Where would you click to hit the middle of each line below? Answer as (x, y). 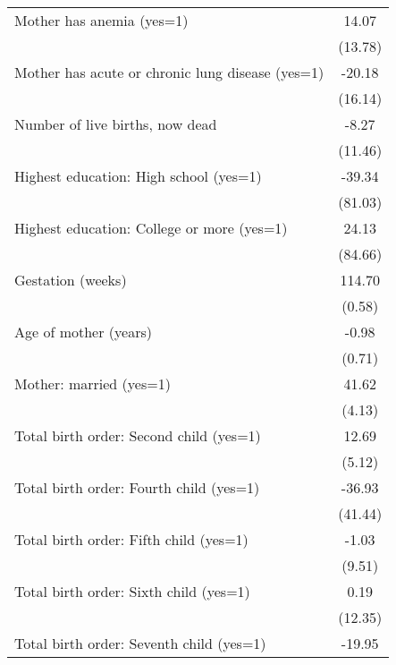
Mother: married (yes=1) (93, 384)
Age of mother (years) (83, 332)
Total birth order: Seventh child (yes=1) (140, 643)
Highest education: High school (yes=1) (138, 176)
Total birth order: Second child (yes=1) (138, 435)
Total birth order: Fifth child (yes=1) (131, 539)
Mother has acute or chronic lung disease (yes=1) (169, 72)
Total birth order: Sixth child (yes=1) (132, 591)
